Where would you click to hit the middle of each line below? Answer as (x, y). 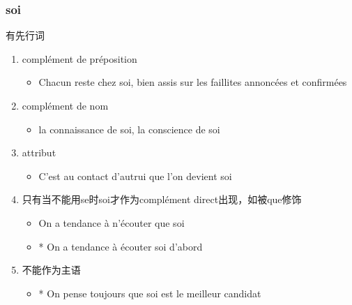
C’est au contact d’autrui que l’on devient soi (135, 176)
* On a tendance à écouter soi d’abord (121, 246)
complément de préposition (79, 58)
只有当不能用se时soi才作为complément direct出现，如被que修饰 (162, 199)
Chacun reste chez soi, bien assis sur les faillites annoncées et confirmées (193, 82)
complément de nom (65, 105)
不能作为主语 (51, 270)
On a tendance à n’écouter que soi (112, 222)
